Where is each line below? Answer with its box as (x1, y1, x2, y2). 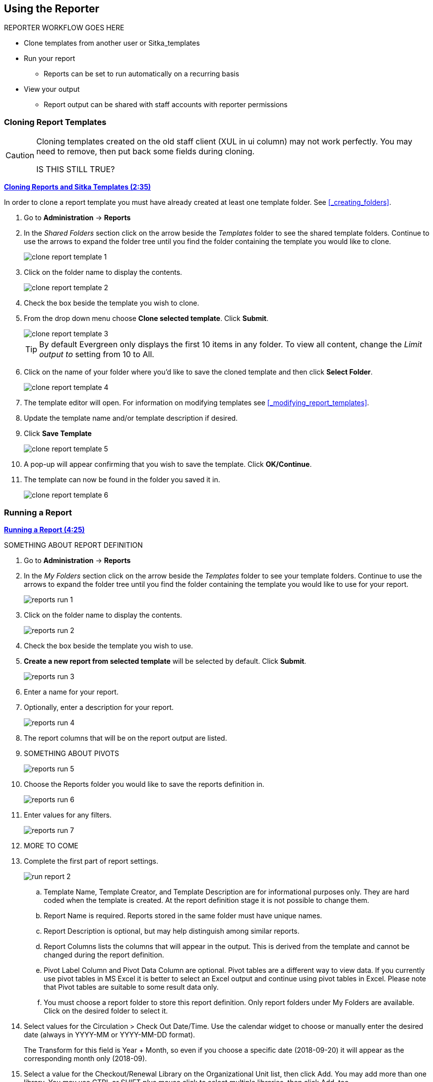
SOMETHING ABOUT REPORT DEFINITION (4, 540, 143, 549)
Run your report (24, 54, 75, 63)
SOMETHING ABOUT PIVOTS (24, 749, 119, 758)
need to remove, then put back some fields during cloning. (36, 146, 255, 157)
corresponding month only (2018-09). (24, 1054, 147, 1063)
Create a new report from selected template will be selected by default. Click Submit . (24, 656, 307, 665)
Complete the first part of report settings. (24, 856, 158, 865)
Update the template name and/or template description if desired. (24, 414, 238, 423)
